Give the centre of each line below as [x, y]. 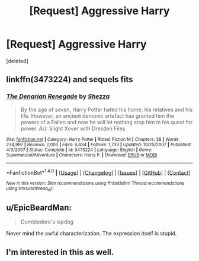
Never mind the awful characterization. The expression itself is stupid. [92, 234]
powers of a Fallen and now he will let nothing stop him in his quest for [107, 122]
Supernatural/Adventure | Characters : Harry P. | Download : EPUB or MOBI [82, 155]
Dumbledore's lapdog [47, 222]
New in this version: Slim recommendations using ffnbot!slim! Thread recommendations [95, 183]
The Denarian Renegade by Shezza [58, 96]
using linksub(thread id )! [30, 189]
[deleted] [17, 61]
